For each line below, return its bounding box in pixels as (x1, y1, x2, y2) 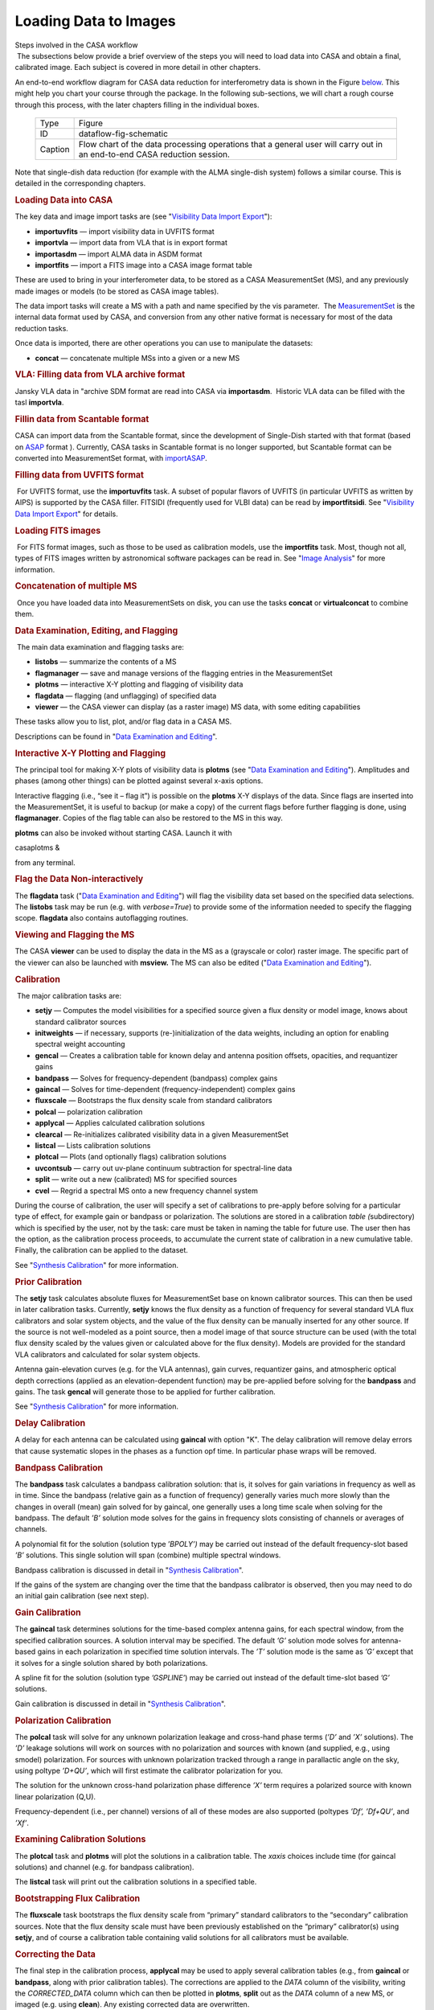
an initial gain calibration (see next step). (14, 1591, 149, 1601)
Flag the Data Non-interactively (14, 873, 144, 884)
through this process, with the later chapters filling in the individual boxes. (14, 100, 260, 109)
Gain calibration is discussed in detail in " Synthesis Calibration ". (14, 1699, 227, 1708)
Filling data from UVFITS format (14, 469, 145, 480)
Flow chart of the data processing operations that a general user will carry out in (78, 138, 383, 150)
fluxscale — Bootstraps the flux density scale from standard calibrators (35, 1096, 272, 1105)
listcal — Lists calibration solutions (35, 1140, 151, 1150)
